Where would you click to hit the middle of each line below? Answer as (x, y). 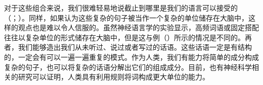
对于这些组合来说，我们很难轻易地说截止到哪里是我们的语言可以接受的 (121, 8)
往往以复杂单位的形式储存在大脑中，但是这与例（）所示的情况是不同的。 (124, 37)
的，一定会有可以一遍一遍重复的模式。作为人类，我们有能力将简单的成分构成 (131, 57)
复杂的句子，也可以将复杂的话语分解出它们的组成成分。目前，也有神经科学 (128, 67)
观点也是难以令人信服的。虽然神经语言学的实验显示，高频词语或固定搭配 (138, 27)
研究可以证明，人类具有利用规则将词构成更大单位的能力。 (114, 77)
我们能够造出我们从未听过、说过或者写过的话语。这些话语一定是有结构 (135, 47)
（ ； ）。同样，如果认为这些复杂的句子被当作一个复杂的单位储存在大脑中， (126, 17)
